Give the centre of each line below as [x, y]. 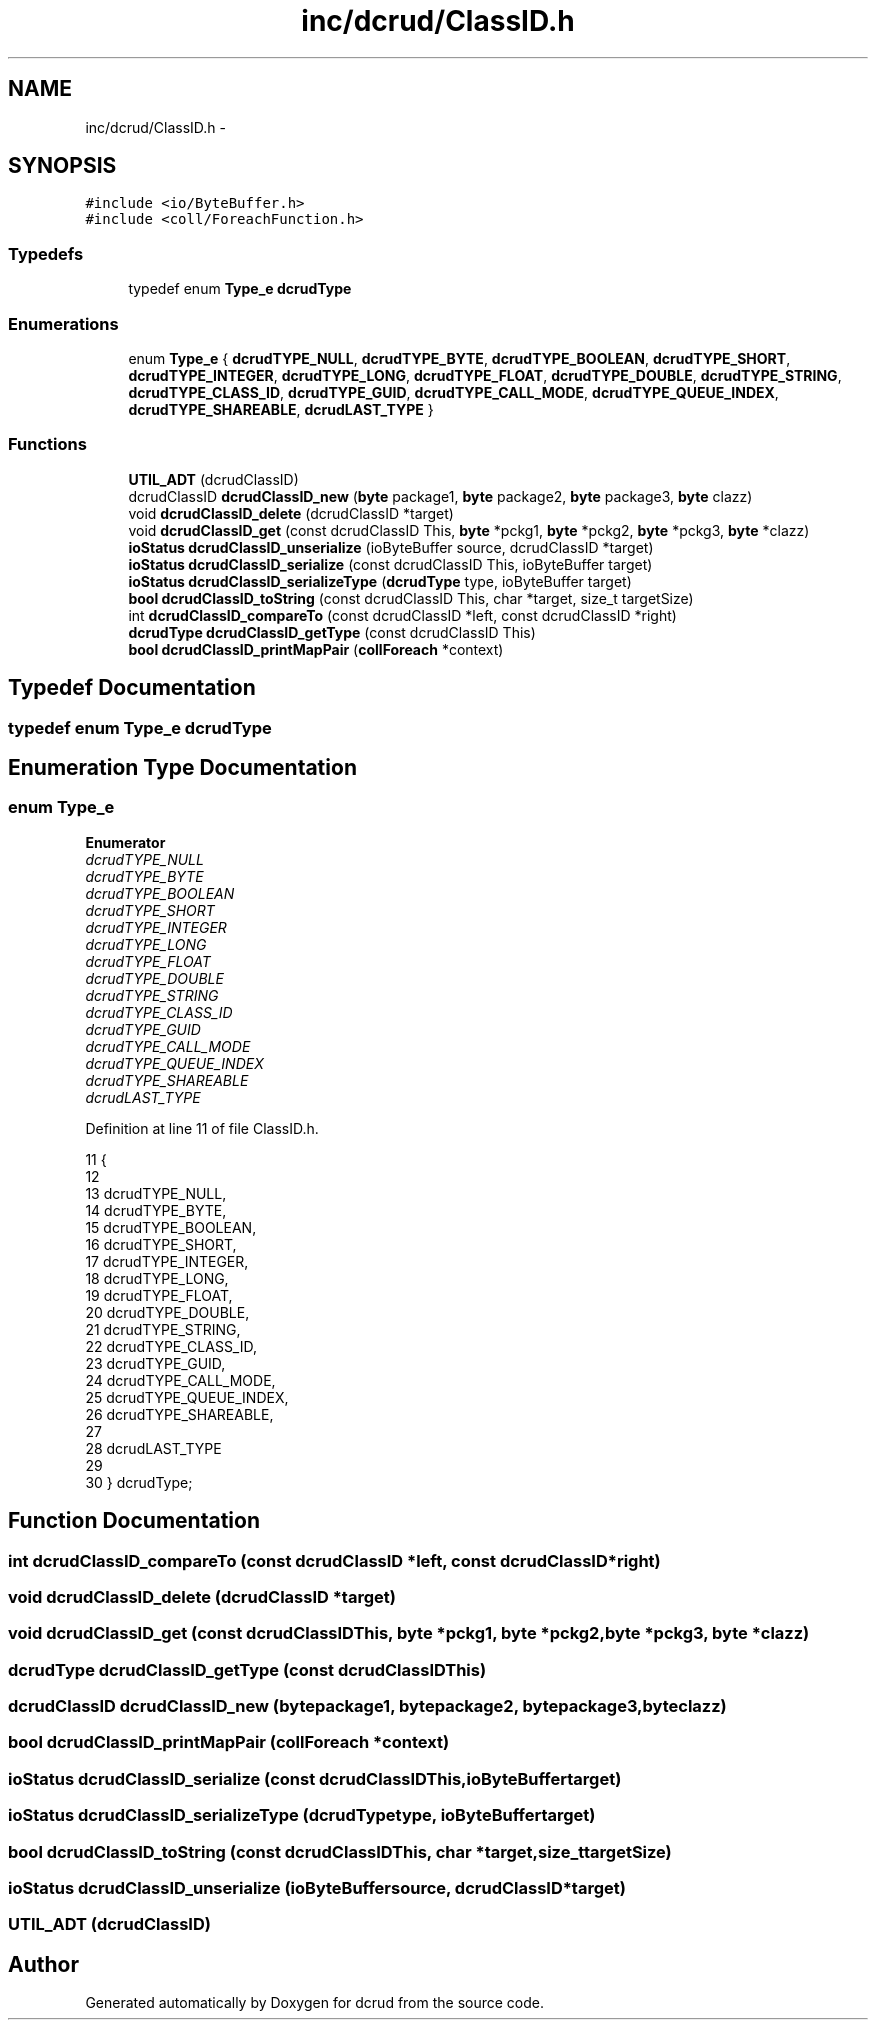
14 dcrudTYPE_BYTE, [156, 1210]
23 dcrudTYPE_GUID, [155, 1363]
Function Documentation [134, 1521]
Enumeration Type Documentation [182, 767]
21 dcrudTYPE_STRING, [163, 1329]
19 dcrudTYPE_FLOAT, [159, 1295]
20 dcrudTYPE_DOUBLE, [167, 1312]
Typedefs [46, 253]
